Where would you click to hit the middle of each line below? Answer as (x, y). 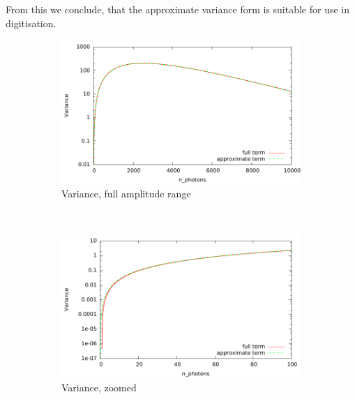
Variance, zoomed (99, 387)
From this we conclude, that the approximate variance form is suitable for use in (178, 9)
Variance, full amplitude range (126, 194)
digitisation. (31, 23)
